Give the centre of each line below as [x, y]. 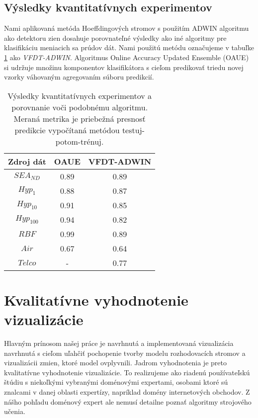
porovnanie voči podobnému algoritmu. [80, 107]
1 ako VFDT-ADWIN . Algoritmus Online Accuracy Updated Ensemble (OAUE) [127, 57]
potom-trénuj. [80, 141]
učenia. [15, 411]
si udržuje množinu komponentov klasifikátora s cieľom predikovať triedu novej [124, 67]
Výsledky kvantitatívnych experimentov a [80, 95]
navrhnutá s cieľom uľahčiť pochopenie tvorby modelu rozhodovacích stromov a [125, 353]
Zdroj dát [27, 161]
